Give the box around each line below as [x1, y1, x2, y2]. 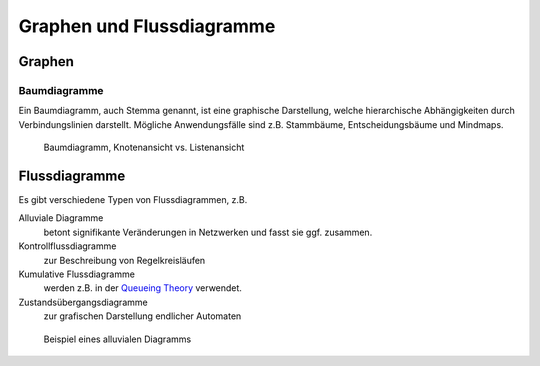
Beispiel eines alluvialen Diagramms [43, 333, 192, 345]
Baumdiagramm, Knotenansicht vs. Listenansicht [43, 141, 245, 154]
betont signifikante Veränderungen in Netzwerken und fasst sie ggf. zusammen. [43, 226, 373, 238]
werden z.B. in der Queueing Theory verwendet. [43, 282, 242, 294]
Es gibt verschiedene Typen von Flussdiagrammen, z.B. [18, 194, 248, 205]
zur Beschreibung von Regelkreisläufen [43, 254, 206, 266]
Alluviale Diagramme [18, 212, 104, 224]
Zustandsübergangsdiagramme [18, 296, 149, 308]
